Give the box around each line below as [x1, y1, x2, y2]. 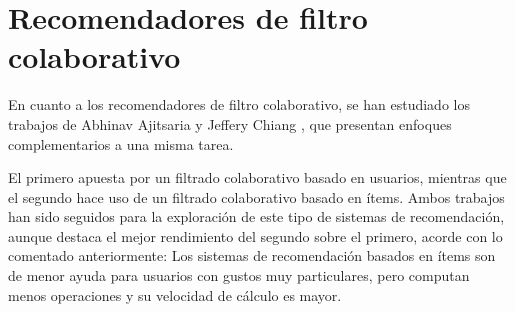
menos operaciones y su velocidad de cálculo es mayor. [8, 284, 342, 305]
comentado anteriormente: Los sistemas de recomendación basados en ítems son [8, 245, 496, 266]
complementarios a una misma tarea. [8, 133, 234, 154]
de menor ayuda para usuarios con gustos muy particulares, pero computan [8, 265, 470, 286]
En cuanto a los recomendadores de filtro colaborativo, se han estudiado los [8, 94, 470, 115]
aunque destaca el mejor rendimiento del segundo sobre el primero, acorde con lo [8, 225, 503, 246]
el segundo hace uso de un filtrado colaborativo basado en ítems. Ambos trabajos [8, 186, 505, 207]
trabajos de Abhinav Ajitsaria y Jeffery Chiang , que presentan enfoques [8, 113, 452, 134]
